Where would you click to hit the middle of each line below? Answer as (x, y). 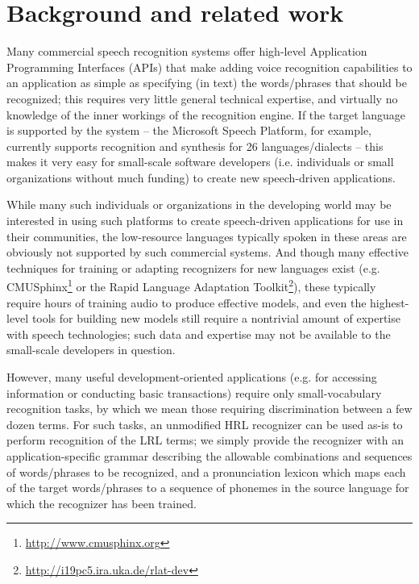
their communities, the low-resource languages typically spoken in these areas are (207, 236)
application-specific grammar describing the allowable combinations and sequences (209, 456)
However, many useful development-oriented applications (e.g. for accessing (192, 377)
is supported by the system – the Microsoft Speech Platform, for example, (189, 130)
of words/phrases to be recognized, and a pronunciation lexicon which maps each (206, 471)
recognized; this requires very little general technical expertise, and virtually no (202, 98)
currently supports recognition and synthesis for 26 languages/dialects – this (195, 146)
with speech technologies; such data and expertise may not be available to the (199, 334)
